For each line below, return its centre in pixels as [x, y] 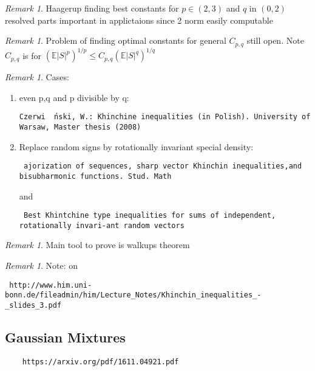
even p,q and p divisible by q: [74, 97]
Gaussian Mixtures [65, 337]
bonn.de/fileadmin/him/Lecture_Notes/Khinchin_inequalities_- [133, 295]
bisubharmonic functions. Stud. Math [95, 176]
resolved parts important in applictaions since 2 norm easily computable [139, 20]
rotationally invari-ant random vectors [102, 225]
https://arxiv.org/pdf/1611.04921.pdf [100, 362]
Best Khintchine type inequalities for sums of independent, [150, 216]
